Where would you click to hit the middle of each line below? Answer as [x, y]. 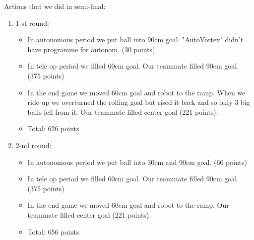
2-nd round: [33, 145]
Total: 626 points [53, 128]
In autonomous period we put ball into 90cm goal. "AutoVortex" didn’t [135, 40]
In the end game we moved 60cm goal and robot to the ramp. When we [136, 92]
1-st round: [32, 23]
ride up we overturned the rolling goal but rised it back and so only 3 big [139, 102]
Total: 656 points [53, 231]
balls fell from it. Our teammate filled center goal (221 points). [123, 112]
